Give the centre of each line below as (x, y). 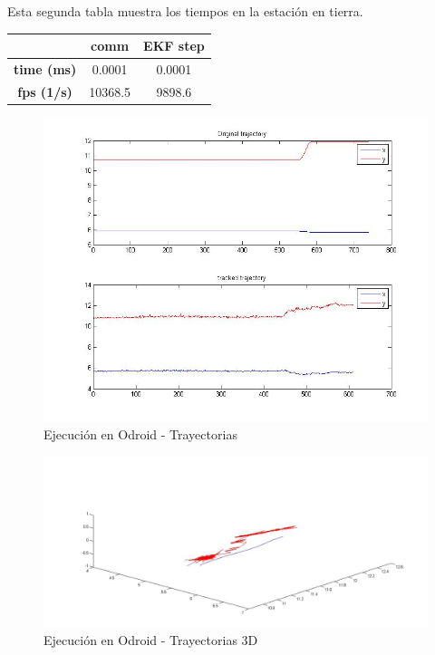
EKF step (174, 46)
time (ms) (45, 68)
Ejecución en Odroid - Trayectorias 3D (151, 640)
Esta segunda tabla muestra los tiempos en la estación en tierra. (185, 11)
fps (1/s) (45, 91)
